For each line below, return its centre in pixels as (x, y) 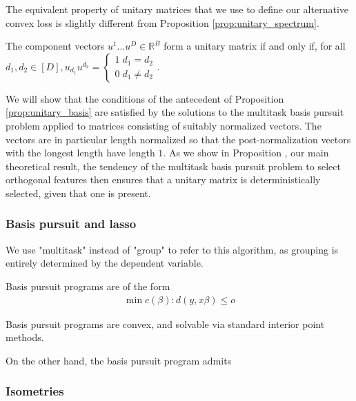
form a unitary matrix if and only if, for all (255, 46)
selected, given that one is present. (78, 193)
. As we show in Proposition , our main (246, 153)
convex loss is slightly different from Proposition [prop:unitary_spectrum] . (162, 22)
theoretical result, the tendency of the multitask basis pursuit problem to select (173, 166)
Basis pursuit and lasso (71, 224)
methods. (25, 337)
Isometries (35, 391)
